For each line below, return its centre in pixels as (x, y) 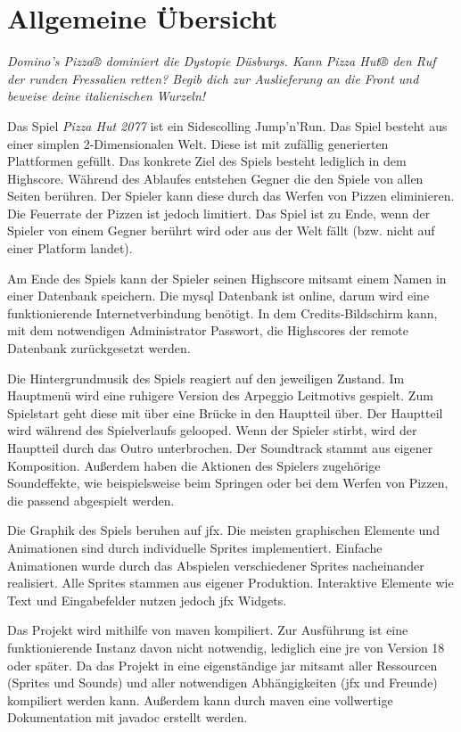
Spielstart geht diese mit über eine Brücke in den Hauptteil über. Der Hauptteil (225, 412)
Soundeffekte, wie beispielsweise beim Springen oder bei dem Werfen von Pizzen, (228, 483)
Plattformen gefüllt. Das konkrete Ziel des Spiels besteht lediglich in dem (207, 161)
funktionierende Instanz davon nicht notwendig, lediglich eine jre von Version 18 (226, 647)
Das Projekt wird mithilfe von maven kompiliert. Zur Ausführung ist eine (208, 630)
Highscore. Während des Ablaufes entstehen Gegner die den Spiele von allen (215, 178)
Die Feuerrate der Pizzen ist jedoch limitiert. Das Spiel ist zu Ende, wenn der (219, 213)
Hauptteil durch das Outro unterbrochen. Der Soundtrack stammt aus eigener (220, 448)
